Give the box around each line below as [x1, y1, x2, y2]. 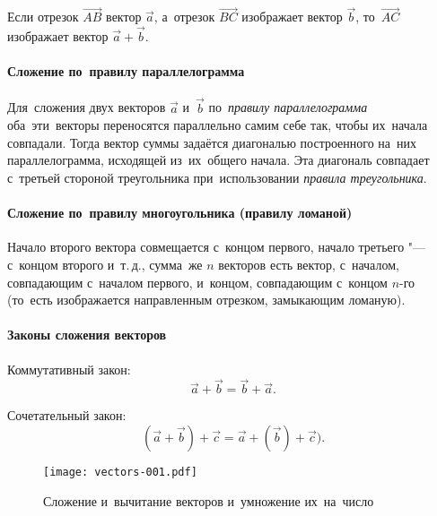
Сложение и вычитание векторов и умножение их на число [43, 491, 374, 510]
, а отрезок [153, 7, 215, 26]
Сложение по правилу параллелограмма [7, 62, 245, 81]
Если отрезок [7, 7, 79, 26]
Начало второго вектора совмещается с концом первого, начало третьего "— [7, 237, 426, 256]
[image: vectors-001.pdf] [43, 465, 197, 478]
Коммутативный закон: [7, 359, 131, 378]
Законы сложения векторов [7, 325, 167, 344]
